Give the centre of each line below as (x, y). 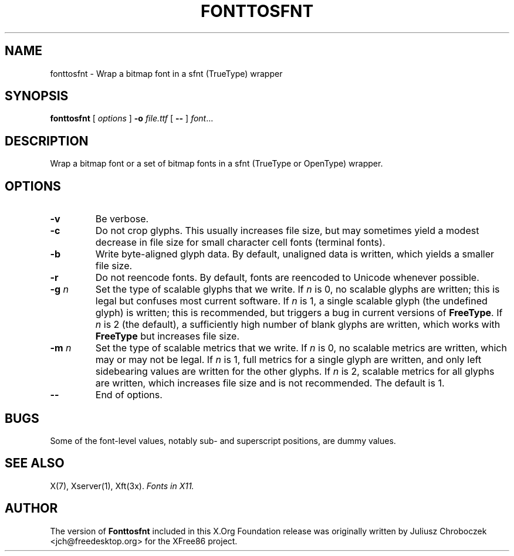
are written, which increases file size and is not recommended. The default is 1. (270, 383)
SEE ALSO (35, 463)
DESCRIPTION (47, 141)
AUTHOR (31, 508)
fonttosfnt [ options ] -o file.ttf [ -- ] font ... (132, 118)
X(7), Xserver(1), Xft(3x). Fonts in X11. (122, 486)
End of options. (129, 395)
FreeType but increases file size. (167, 336)
